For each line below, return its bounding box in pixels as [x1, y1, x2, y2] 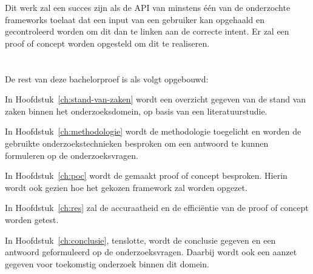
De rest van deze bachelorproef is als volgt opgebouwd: [5, 72, 209, 85]
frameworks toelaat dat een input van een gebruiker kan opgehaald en [5, 13, 265, 25]
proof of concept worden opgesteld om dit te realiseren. [5, 36, 210, 49]
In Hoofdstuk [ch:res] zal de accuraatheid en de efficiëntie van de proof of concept [5, 201, 309, 214]
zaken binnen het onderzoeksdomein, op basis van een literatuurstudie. [5, 104, 268, 117]
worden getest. [5, 213, 59, 226]
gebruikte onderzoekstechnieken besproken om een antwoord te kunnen [5, 136, 269, 149]
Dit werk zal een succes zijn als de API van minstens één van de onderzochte [5, 1, 291, 13]
